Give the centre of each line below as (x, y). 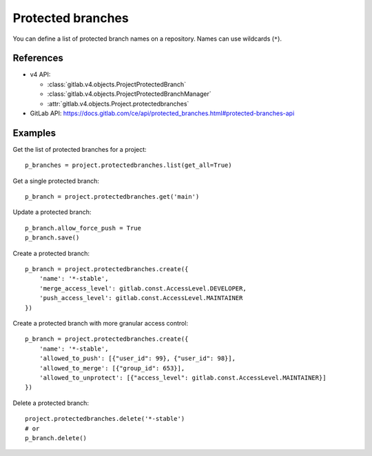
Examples (34, 133)
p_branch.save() (52, 238)
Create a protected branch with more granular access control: (101, 323)
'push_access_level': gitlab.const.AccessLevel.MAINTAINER (141, 298)
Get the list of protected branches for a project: (80, 149)
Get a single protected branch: (56, 181)
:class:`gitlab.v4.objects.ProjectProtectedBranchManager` (129, 94)
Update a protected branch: (52, 212)
